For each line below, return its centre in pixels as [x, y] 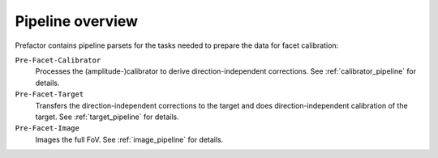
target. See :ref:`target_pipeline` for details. [107, 117]
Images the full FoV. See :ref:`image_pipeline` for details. [129, 139]
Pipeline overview [76, 21]
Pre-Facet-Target [49, 94]
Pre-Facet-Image [47, 128]
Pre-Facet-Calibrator [58, 60]
